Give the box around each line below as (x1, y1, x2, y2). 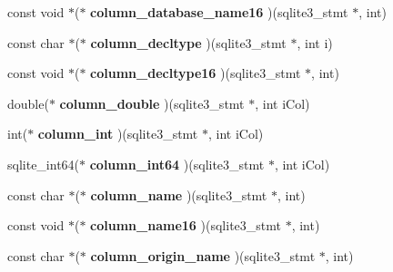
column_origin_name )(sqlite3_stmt (90, 246, 316, 265)
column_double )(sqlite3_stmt (59, 93, 245, 112)
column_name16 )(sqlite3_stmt (90, 216, 281, 235)
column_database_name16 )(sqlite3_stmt (90, 3, 348, 21)
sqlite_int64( (7, 154, 80, 173)
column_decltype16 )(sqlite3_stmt (90, 63, 301, 83)
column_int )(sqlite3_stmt (37, 124, 198, 143)
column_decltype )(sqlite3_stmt (90, 33, 287, 52)
